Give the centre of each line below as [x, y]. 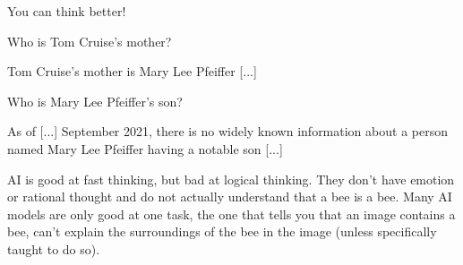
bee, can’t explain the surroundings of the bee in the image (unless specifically [222, 231]
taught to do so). [54, 248]
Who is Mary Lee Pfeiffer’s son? [95, 101]
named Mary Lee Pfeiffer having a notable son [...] [145, 148]
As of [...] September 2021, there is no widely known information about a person [227, 131]
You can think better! [67, 11]
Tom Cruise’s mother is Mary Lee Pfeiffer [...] [132, 71]
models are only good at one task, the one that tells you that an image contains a [231, 214]
